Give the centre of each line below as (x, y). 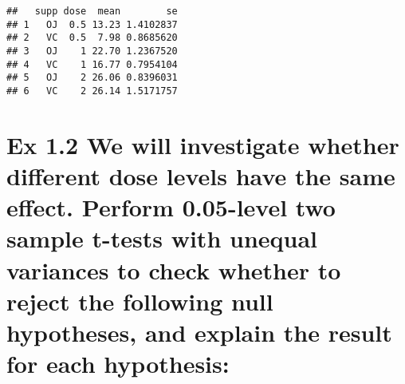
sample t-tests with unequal (162, 238)
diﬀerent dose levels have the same (201, 175)
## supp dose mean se (92, 11)
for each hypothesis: (118, 364)
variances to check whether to (174, 269)
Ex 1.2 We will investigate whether (203, 144)
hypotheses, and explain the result (199, 332)
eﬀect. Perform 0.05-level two (171, 207)
